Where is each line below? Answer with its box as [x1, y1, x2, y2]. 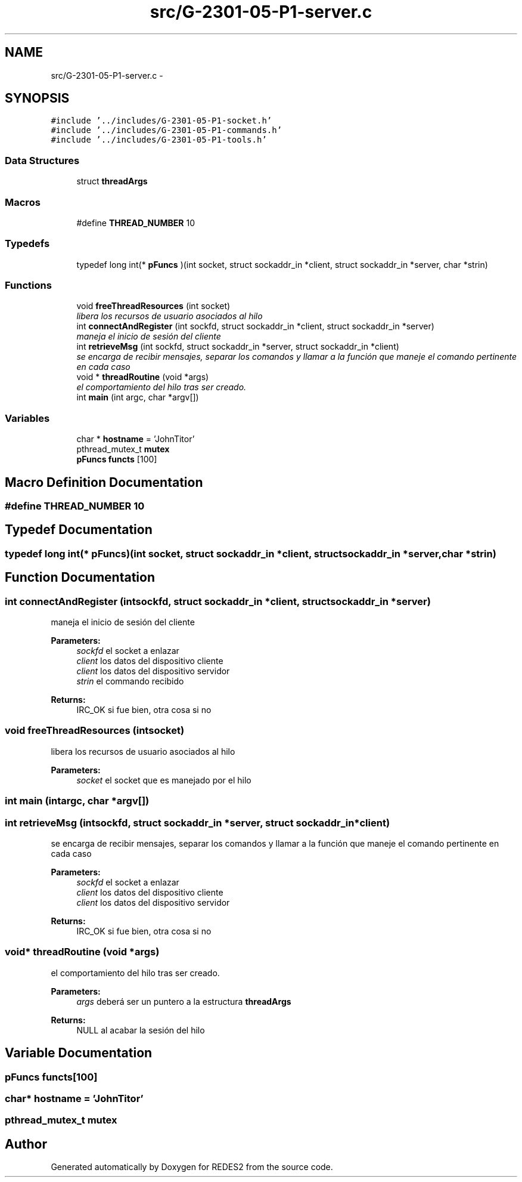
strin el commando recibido [76, 676, 184, 687]
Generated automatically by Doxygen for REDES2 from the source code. [51, 1162, 333, 1172]
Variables [5, 412, 50, 424]
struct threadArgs [76, 176, 148, 187]
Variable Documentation [5, 1045, 153, 1061]
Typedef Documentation [5, 522, 153, 538]
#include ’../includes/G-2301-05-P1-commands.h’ [51, 125, 282, 135]
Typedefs [5, 237, 50, 250]
